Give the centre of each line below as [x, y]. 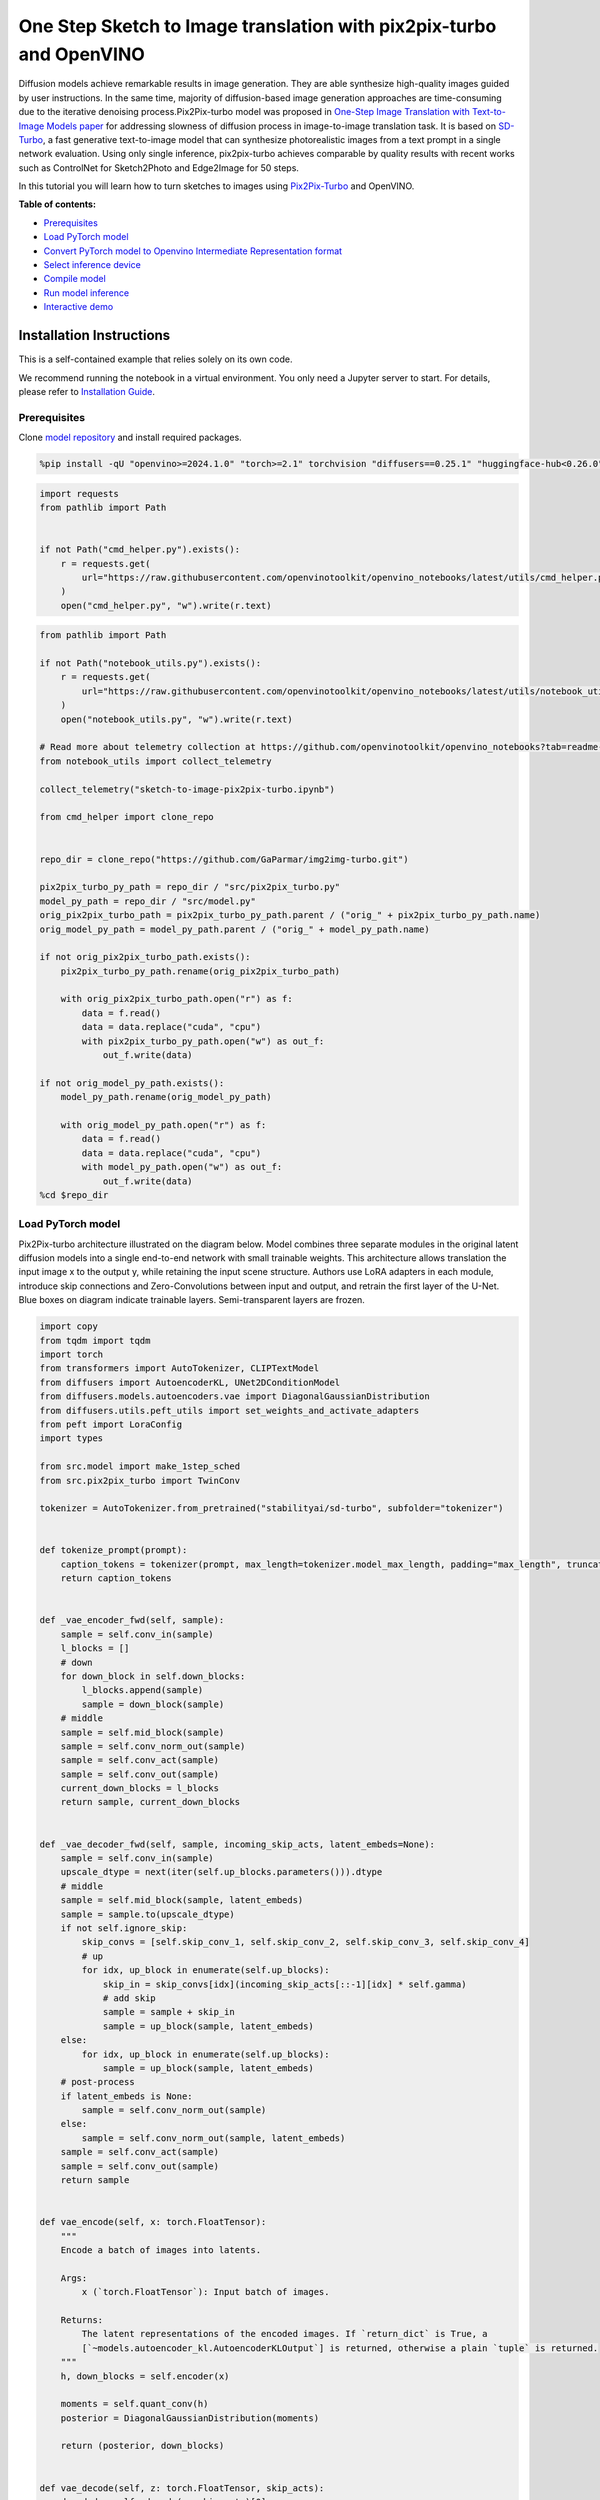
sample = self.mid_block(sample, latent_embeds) [182, 1900]
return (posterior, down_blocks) [142, 2446]
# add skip [129, 1998]
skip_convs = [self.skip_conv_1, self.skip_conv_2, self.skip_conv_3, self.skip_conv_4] [305, 1942]
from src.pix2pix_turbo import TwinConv [139, 1480]
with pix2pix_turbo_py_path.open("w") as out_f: [203, 1041]
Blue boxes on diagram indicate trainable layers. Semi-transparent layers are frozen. [191, 1300]
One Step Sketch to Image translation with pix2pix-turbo [257, 26]
